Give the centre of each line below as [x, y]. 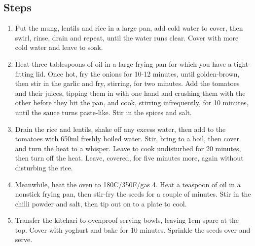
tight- [242, 63]
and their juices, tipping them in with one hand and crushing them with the [130, 93]
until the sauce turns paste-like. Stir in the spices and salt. [103, 112]
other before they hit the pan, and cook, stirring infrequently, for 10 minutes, [132, 102]
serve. [24, 239]
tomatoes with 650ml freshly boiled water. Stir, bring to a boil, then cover [127, 139]
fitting [24, 73]
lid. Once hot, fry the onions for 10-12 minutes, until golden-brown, [138, 73]
